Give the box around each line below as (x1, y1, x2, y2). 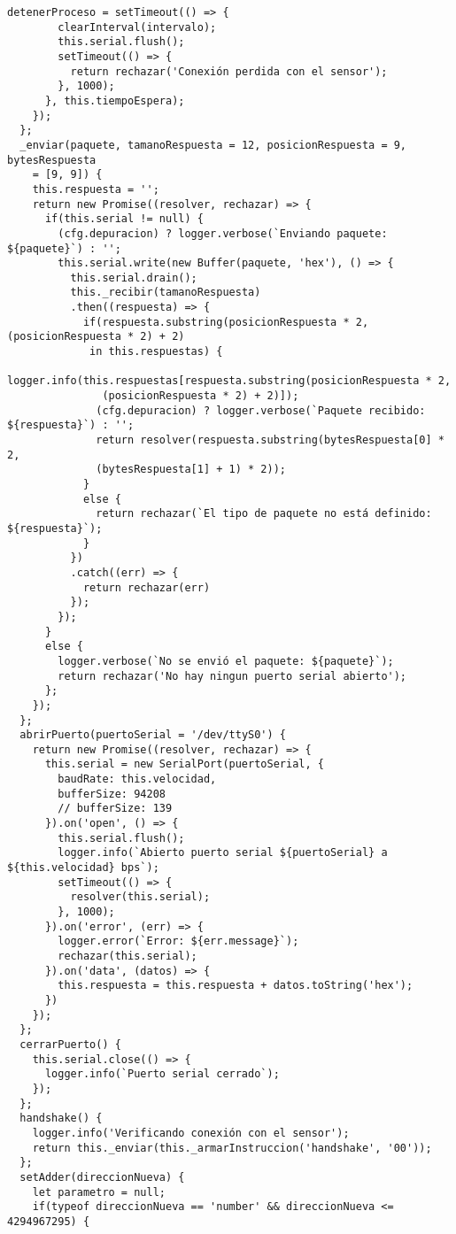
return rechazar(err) (82, 581, 211, 594)
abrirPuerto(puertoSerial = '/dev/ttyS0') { (19, 729, 286, 742)
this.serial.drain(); (70, 271, 197, 284)
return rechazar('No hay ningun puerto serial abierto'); (58, 669, 407, 683)
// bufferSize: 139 (58, 802, 173, 815)
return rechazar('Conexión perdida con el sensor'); (70, 65, 388, 78)
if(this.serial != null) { (44, 212, 204, 226)
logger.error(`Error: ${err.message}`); (58, 935, 299, 948)
